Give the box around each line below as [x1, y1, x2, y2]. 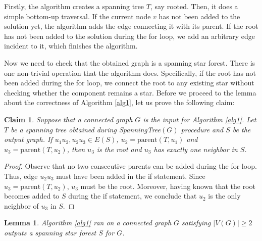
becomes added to [4, 190, 60, 201]
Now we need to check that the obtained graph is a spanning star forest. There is [4, 57, 255, 68]
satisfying [182, 217, 211, 228]
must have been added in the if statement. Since [56, 170, 205, 181]
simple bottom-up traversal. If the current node [4, 11, 151, 21]
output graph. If [4, 134, 53, 144]
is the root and [96, 143, 142, 154]
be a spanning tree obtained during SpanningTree [11, 124, 161, 134]
